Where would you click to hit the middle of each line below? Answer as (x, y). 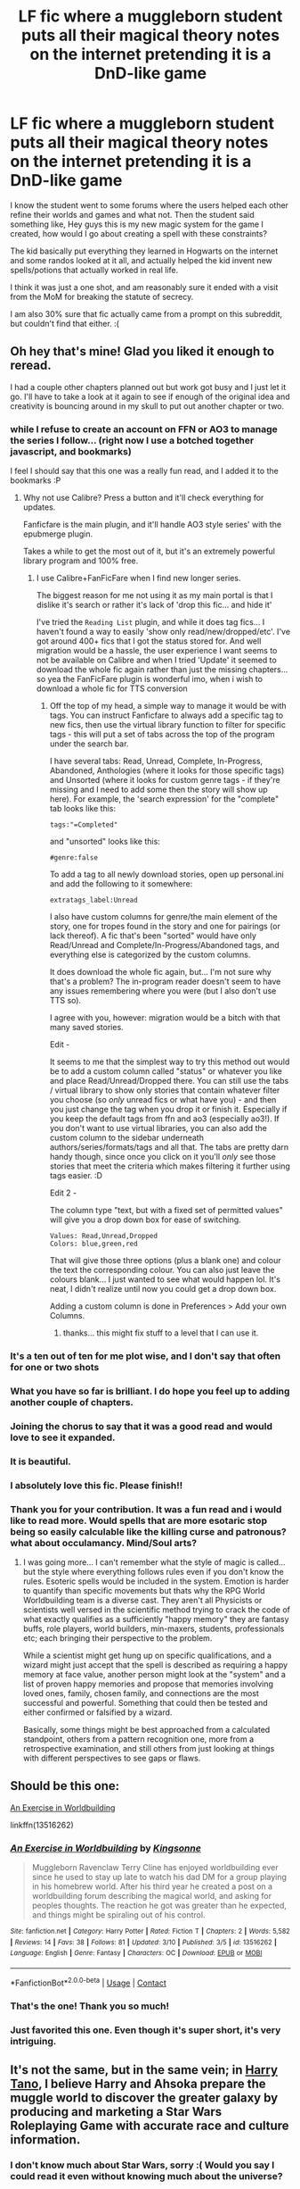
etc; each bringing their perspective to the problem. (118, 1638)
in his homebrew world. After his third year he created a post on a (152, 1886)
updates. (39, 507)
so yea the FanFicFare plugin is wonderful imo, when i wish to (150, 679)
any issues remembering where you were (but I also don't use (163, 991)
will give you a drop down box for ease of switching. (145, 1219)
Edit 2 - (63, 1193)
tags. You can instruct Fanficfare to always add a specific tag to (166, 715)
